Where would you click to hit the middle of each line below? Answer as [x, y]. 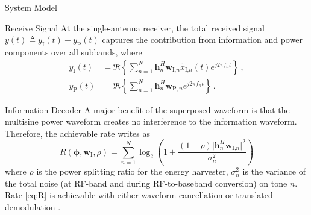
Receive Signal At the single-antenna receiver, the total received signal [135, 27]
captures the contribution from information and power [202, 39]
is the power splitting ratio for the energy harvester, [132, 171]
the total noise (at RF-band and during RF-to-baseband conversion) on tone [146, 183]
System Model [31, 7]
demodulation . [33, 207]
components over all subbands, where [74, 51]
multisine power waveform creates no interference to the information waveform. [151, 121]
